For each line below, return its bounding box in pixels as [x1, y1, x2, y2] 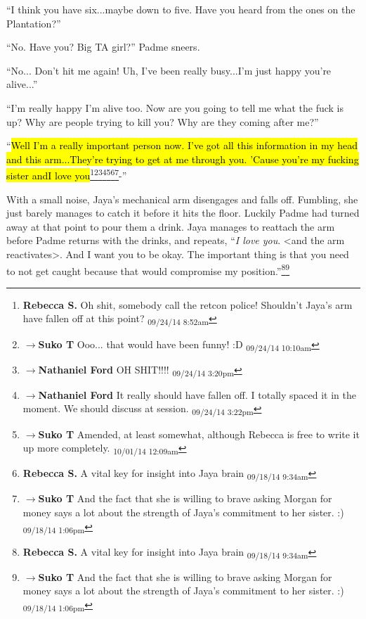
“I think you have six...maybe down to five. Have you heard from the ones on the [6, 2, 355, 16]
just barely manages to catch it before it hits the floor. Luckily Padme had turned [6, 205, 360, 220]
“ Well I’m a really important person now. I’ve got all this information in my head [6, 138, 358, 153]
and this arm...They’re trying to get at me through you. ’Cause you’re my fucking [6, 151, 359, 166]
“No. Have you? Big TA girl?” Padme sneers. [6, 39, 200, 54]
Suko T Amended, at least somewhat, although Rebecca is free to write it [38, 426, 360, 441]
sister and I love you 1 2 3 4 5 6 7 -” [6, 166, 127, 182]
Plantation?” [6, 15, 61, 30]
